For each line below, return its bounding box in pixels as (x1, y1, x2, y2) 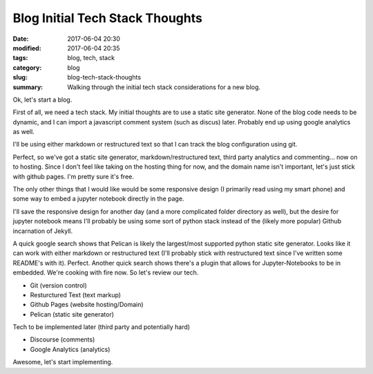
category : (12, 63, 42, 72)
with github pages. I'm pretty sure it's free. (12, 172, 134, 180)
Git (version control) (30, 281, 88, 290)
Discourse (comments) (30, 335, 95, 344)
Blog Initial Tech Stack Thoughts (12, 10, 203, 26)
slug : (12, 73, 28, 82)
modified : (12, 44, 41, 52)
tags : (12, 54, 28, 62)
